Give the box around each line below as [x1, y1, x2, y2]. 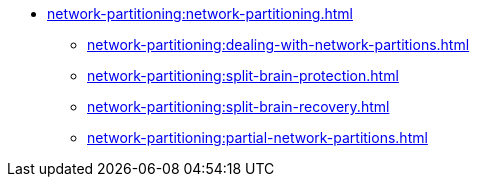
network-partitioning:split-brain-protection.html [87, 67, 399, 84]
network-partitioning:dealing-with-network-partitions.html [87, 36, 470, 53]
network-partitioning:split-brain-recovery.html [87, 98, 390, 115]
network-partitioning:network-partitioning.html [47, 5, 353, 22]
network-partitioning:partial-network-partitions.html [87, 129, 428, 146]
